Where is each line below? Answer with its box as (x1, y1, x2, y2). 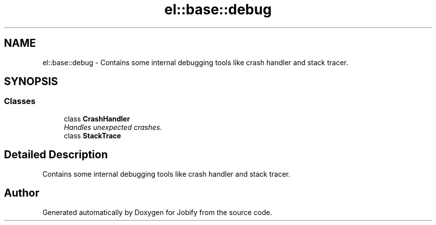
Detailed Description (4, 148, 108, 161)
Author (4, 187, 39, 200)
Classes (4, 96, 36, 107)
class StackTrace (64, 131, 121, 140)
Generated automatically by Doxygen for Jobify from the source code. (42, 208, 272, 217)
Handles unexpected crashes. (64, 122, 162, 131)
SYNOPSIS (4, 75, 58, 88)
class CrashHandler (64, 114, 130, 123)
